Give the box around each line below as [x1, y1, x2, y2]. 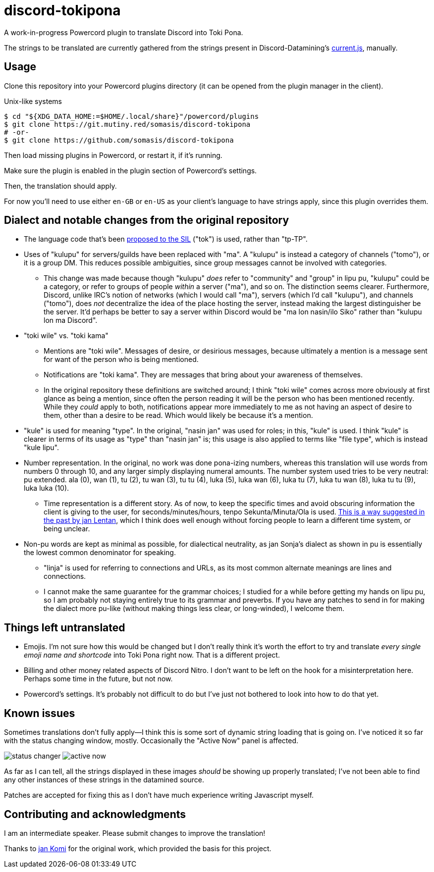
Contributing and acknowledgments [4, 808, 186, 821]
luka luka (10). [24, 484, 69, 493]
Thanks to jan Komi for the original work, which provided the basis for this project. [4, 844, 271, 853]
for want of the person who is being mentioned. [44, 355, 199, 364]
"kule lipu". [24, 443, 59, 452]
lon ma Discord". [44, 316, 98, 325]
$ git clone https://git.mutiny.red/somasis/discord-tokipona [4, 120, 251, 128]
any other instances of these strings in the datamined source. [4, 775, 205, 784]
